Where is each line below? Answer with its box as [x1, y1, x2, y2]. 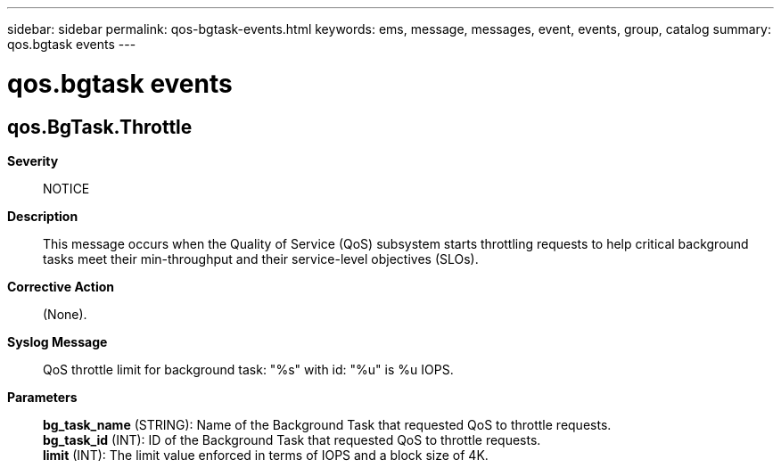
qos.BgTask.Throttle [7, 115, 193, 138]
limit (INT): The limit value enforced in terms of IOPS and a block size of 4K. [43, 447, 489, 463]
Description [7, 208, 78, 224]
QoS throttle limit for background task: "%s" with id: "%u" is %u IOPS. [43, 361, 454, 377]
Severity [7, 152, 59, 168]
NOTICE [43, 180, 90, 196]
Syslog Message [7, 333, 108, 349]
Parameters [7, 389, 78, 405]
